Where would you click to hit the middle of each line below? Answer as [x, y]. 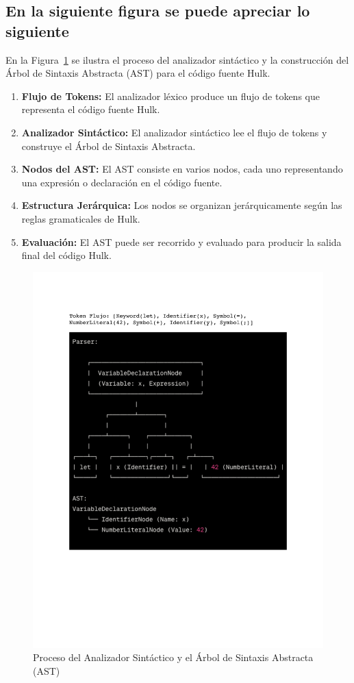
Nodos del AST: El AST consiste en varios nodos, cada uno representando [182, 169]
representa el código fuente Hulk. [91, 109]
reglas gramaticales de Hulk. [81, 218]
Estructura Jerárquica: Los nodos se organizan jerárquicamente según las [182, 205]
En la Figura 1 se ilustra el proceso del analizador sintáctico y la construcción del [177, 59]
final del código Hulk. [66, 255]
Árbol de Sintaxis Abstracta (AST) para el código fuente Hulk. [138, 73]
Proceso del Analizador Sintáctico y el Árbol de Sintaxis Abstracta [173, 657]
